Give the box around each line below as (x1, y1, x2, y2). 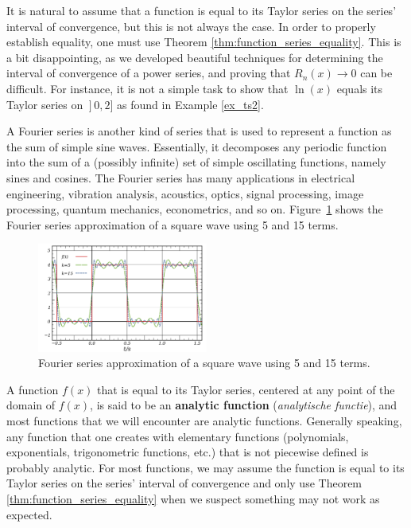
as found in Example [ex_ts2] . (117, 96, 264, 112)
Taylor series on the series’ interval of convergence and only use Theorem (6, 475, 363, 491)
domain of (6, 397, 56, 413)
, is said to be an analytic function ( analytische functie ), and (90, 397, 397, 413)
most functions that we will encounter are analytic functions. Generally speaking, (6, 413, 402, 429)
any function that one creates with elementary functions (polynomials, (6, 428, 349, 444)
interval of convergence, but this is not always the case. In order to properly (6, 18, 376, 34)
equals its (336, 80, 383, 96)
